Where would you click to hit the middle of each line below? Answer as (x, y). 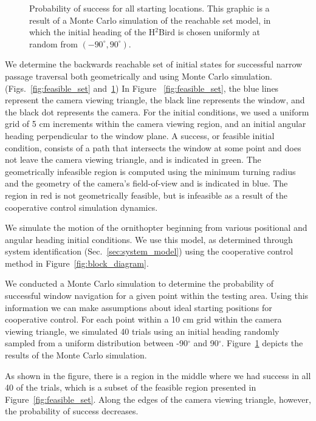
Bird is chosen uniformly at (209, 32)
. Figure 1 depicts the (262, 343)
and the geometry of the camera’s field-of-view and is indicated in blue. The (146, 183)
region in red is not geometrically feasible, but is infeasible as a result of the (146, 195)
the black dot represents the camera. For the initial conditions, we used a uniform (157, 111)
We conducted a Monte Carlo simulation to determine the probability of (139, 283)
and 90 (206, 343)
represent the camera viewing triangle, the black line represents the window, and (155, 100)
